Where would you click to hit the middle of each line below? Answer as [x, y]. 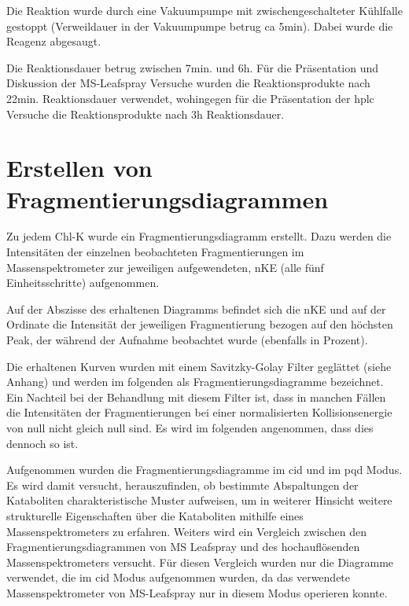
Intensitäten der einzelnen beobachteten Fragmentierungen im [155, 252]
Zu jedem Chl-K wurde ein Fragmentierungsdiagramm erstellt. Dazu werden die [199, 236]
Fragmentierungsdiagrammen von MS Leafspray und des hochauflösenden [183, 547]
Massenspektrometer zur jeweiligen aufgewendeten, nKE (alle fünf [165, 267]
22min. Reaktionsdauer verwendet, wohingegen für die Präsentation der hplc [190, 98]
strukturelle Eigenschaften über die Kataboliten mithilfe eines [155, 515]
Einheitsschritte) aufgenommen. [83, 283]
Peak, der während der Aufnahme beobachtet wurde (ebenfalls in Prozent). [187, 340]
